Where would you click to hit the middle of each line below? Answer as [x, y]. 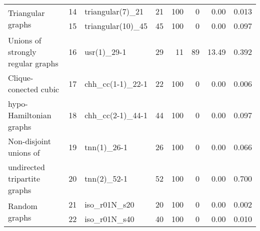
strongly [22, 52]
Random [23, 206]
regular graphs [33, 63]
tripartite [24, 178]
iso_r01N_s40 [109, 219]
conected [23, 89]
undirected [26, 167]
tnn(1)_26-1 [106, 147]
